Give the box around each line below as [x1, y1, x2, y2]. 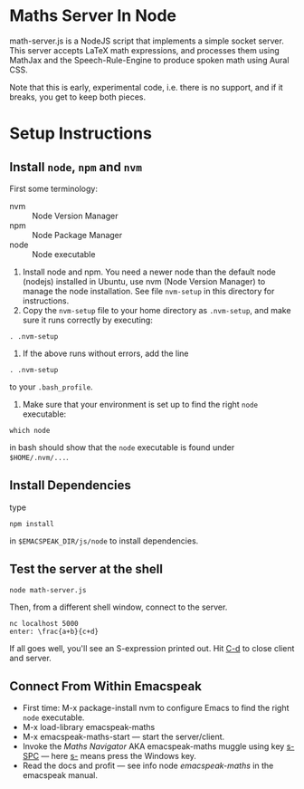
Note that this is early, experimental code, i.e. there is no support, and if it [9, 82, 283, 92]
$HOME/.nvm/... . [9, 451, 70, 462]
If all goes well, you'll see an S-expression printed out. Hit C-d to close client [9, 642, 295, 653]
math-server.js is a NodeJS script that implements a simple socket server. [9, 35, 285, 46]
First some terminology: [9, 183, 98, 194]
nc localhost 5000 [9, 619, 79, 628]
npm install [9, 519, 54, 528]
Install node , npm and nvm [9, 159, 143, 175]
